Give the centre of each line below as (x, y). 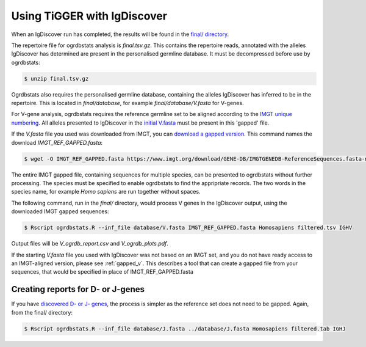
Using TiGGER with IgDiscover (89, 16)
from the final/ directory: (42, 312)
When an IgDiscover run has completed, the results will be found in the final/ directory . (120, 34)
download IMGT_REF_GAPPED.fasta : (57, 142)
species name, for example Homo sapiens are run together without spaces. (106, 192)
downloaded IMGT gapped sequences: (60, 211)
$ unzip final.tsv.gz (56, 79)
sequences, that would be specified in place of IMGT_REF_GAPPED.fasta (102, 272)
